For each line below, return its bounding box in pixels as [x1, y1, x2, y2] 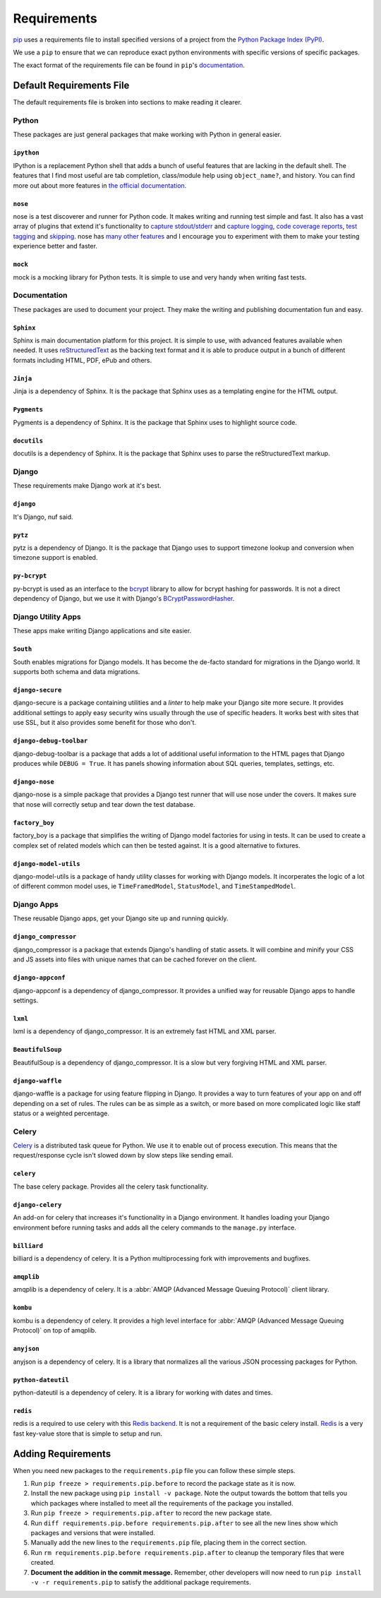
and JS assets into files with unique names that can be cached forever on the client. [13, 955, 257, 963]
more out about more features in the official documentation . [13, 181, 187, 190]
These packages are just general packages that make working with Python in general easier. [13, 131, 282, 139]
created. [30, 1558, 56, 1567]
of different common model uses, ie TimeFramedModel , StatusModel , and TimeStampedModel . [13, 882, 296, 891]
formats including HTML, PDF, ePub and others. [13, 356, 152, 364]
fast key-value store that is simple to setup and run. [13, 1429, 162, 1438]
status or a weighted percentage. [13, 1109, 109, 1117]
